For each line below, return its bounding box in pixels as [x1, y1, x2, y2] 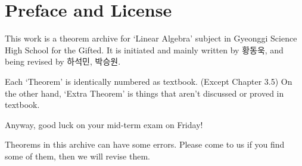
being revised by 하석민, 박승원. [5, 55, 121, 68]
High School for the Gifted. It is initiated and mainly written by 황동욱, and [5, 43, 284, 56]
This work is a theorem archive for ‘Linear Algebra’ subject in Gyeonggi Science [5, 32, 297, 44]
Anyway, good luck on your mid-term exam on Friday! [5, 118, 203, 130]
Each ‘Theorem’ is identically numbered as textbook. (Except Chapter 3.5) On [5, 75, 292, 87]
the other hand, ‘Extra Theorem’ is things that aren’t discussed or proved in [5, 87, 284, 99]
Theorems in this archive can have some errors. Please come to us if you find [5, 138, 285, 151]
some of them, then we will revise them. [5, 149, 150, 162]
